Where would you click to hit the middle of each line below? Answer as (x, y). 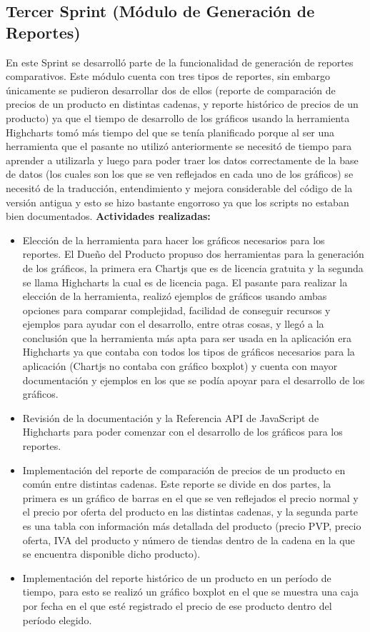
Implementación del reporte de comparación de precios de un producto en (184, 470)
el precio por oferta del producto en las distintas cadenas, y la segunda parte (190, 512)
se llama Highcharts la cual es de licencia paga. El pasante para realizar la (185, 282)
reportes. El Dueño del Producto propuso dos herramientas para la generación (193, 254)
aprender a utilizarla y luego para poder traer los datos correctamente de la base (182, 160)
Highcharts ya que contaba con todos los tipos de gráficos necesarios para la (189, 352)
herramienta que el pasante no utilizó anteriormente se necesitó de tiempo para (179, 146)
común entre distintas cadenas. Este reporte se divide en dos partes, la (177, 484)
